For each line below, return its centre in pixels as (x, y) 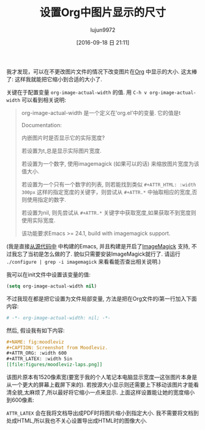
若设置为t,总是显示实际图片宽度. (61, 150)
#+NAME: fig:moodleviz (35, 342)
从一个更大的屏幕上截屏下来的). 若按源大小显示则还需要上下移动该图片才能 (100, 385)
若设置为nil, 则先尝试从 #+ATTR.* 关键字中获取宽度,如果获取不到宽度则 (109, 212)
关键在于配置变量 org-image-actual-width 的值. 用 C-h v (77, 92)
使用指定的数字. (46, 199)
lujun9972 (103, 30)
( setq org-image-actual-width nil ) (52, 286)
